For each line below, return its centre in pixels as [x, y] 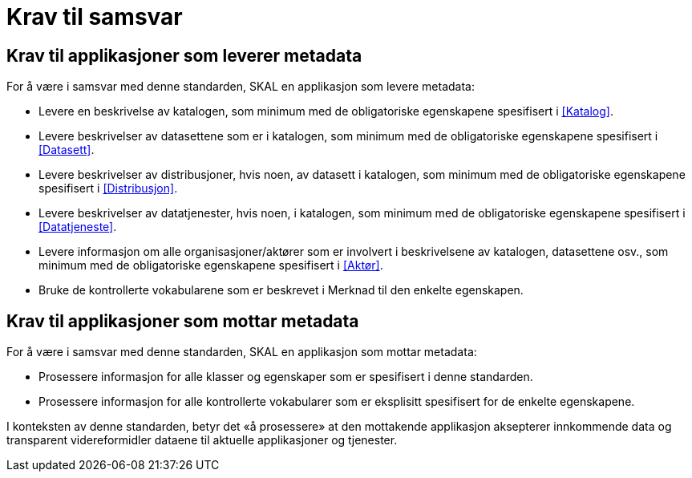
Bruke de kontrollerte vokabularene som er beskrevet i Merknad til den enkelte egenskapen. [281, 290]
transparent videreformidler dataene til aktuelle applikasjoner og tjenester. [202, 440]
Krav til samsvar [95, 17]
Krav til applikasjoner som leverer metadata [184, 55]
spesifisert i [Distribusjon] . [108, 188]
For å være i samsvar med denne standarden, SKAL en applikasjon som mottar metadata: [242, 352]
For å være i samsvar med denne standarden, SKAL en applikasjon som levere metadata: [241, 87]
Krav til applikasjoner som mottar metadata [183, 321]
